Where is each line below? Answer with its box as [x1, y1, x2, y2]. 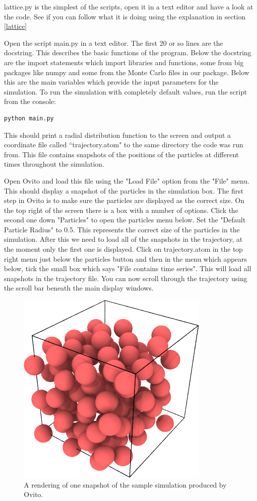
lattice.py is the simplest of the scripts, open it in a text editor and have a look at [4, 1, 254, 11]
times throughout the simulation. [4, 159, 105, 169]
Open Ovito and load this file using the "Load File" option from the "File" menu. [4, 175, 250, 186]
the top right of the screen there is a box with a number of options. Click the [4, 204, 239, 215]
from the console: [4, 96, 56, 106]
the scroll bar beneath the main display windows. [4, 283, 154, 293]
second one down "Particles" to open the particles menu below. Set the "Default [4, 214, 246, 225]
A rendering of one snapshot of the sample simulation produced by [24, 479, 227, 490]
